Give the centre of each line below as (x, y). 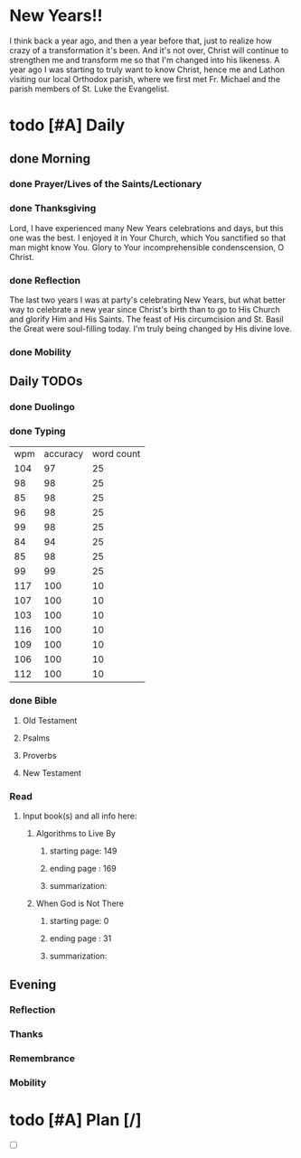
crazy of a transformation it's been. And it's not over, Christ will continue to (149, 50)
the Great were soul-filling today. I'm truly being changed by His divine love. (150, 329)
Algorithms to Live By (75, 834)
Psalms (36, 738)
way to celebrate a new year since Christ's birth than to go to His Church (145, 310)
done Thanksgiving (53, 209)
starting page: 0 (79, 921)
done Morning (50, 159)
